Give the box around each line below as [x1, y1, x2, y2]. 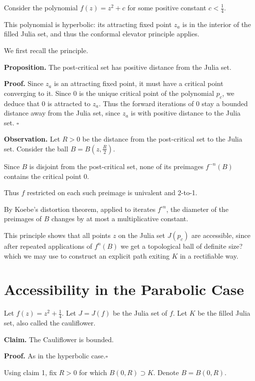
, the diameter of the [166, 204, 228, 214]
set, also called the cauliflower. [4, 318, 96, 328]
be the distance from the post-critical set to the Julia [82, 134, 242, 144]
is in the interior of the [182, 19, 251, 29]
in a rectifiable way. [180, 250, 239, 261]
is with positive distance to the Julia [131, 108, 241, 118]
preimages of [4, 213, 42, 224]
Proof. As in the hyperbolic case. [4, 351, 106, 361]
